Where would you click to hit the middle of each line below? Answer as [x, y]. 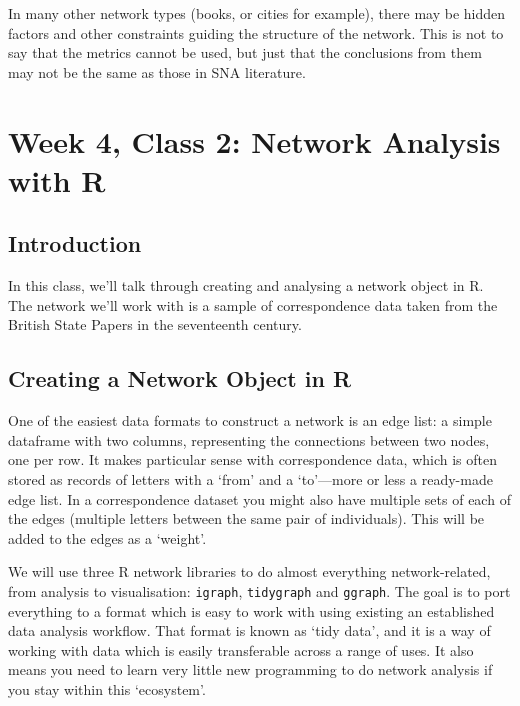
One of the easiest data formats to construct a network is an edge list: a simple [250, 420]
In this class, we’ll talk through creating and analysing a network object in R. [246, 285]
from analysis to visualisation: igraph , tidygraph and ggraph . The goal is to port [259, 590]
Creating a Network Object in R [180, 378]
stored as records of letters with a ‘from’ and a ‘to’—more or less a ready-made [250, 478]
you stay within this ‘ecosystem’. [107, 688]
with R [57, 179]
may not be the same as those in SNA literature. [157, 71]
